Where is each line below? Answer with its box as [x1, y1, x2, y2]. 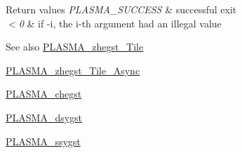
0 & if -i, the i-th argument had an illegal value [18, 15, 222, 30]
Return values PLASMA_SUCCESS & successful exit [6, 2, 237, 16]
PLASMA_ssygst [6, 133, 81, 148]
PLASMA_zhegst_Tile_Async [6, 62, 140, 77]
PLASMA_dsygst [6, 109, 83, 124]
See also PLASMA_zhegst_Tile [6, 39, 144, 54]
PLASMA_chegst [6, 86, 82, 101]
